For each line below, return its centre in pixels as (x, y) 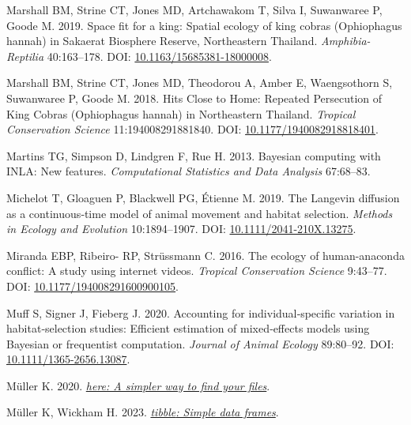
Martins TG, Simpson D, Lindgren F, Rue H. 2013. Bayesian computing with (194, 155)
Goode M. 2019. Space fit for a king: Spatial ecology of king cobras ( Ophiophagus (204, 25)
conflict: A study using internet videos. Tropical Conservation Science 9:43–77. (197, 271)
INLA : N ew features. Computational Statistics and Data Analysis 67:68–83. (189, 171)
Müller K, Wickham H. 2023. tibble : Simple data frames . (143, 412)
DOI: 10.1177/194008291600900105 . (93, 286)
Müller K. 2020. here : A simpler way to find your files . (138, 385)
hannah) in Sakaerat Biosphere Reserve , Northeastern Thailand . (162, 41)
